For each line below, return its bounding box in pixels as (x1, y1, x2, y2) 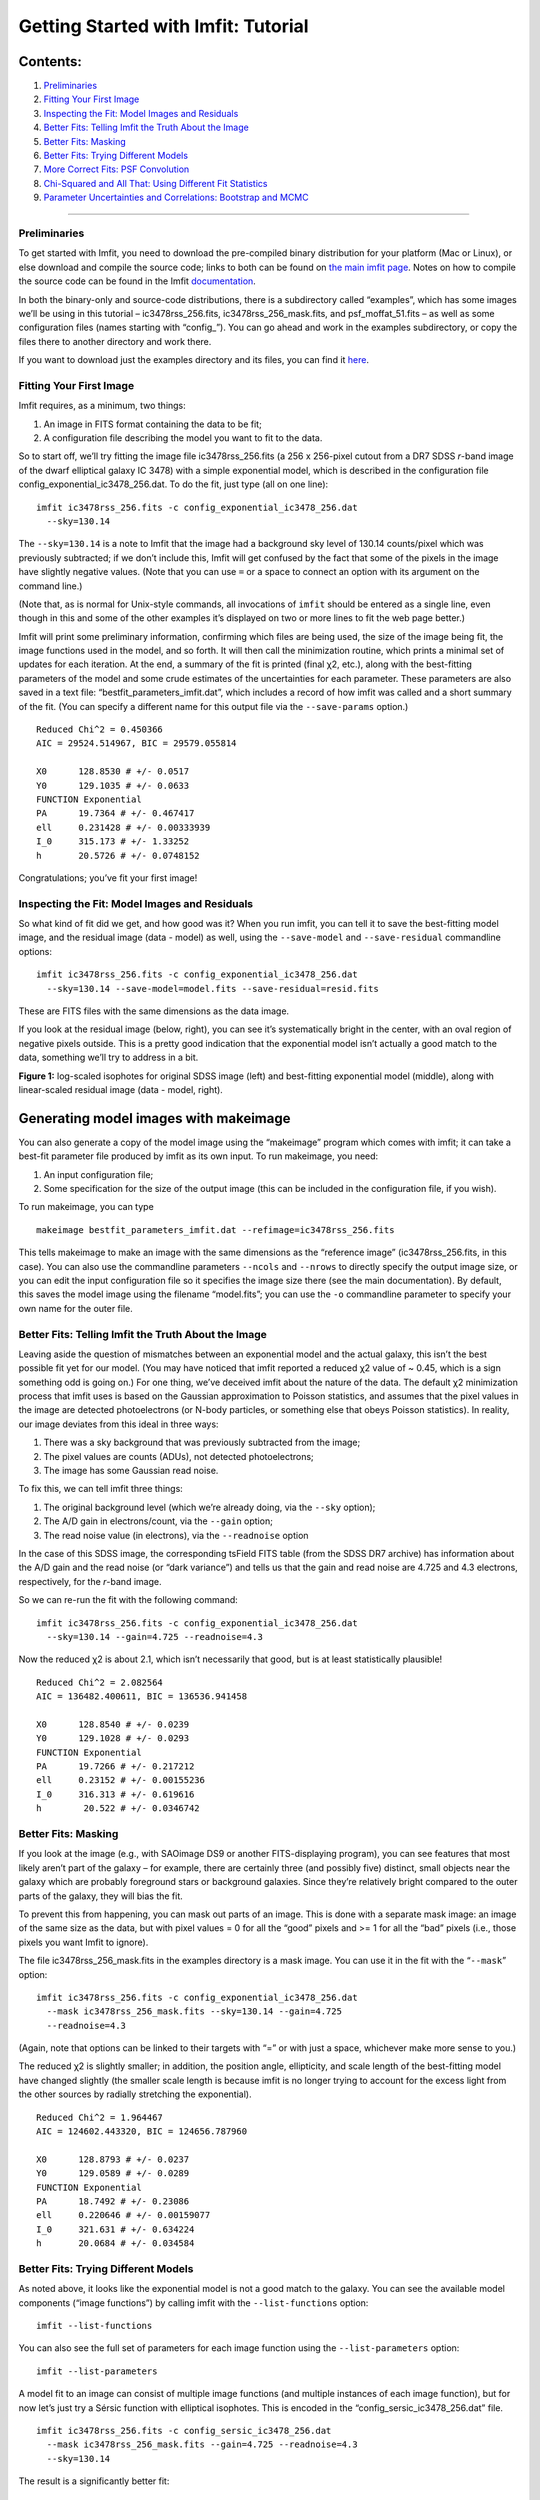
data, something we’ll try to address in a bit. (18, 1051, 199, 1064)
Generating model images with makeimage (18, 1110, 291, 1127)
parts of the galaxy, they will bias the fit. (18, 1890, 184, 1902)
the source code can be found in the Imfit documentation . (18, 275, 257, 287)
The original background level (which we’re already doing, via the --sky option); (43, 1501, 376, 1513)
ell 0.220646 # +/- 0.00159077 (36, 2210, 211, 2221)
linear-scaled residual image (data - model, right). (18, 1083, 224, 1095)
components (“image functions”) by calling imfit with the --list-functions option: (18, 2296, 369, 2309)
